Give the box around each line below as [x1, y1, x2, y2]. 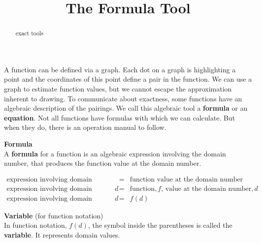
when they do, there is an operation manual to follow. [4, 122, 166, 132]
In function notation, [4, 220, 67, 230]
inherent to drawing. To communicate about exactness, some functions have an [4, 93, 242, 103]
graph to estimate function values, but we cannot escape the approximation [4, 84, 232, 94]
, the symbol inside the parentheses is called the [88, 220, 232, 230]
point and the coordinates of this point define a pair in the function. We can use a [4, 74, 252, 84]
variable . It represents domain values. [4, 230, 120, 240]
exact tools [15, 29, 44, 37]
